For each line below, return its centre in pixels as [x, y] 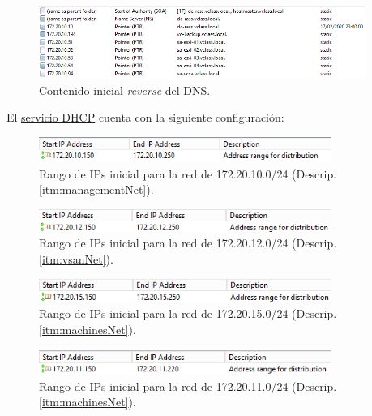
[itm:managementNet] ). [96, 189]
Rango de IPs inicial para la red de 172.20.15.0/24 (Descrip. [188, 313]
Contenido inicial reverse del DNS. [125, 90]
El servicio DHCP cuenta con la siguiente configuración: [145, 117]
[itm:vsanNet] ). [76, 258]
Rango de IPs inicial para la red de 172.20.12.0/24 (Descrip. [188, 243]
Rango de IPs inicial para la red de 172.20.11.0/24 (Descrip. [188, 386]
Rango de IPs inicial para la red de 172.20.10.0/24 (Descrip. [188, 173]
